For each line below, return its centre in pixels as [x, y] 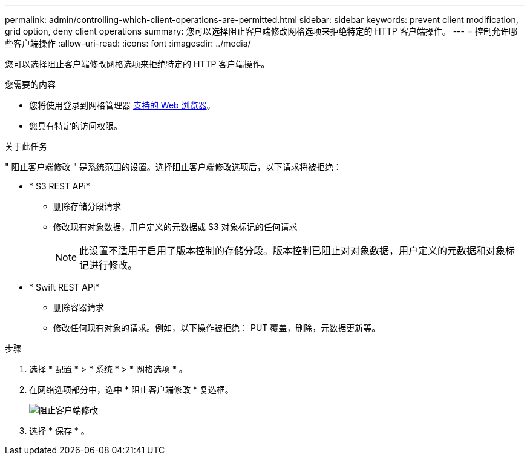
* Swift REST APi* [64, 287]
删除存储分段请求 [87, 206]
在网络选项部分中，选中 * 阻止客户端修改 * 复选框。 [131, 389]
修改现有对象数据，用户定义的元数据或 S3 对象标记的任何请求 [175, 227]
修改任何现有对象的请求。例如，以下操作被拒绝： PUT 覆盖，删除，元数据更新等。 [217, 328]
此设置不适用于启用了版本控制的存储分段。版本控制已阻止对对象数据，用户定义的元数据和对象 [293, 251]
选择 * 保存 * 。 [59, 431]
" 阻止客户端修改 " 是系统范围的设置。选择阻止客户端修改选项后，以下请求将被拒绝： [173, 167]
